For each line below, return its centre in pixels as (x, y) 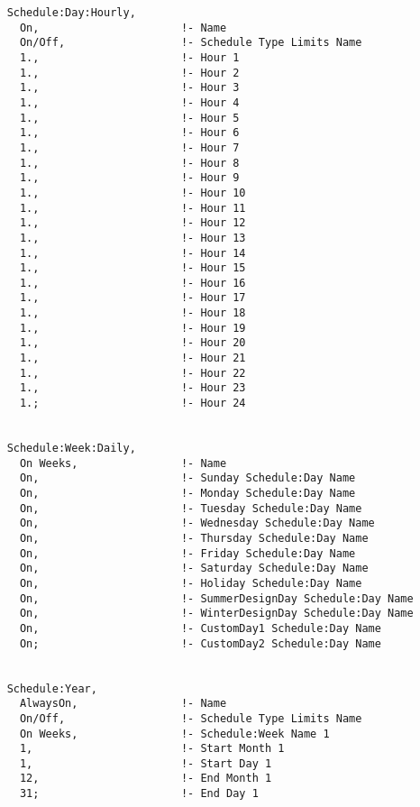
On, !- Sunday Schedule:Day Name (187, 478)
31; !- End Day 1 (139, 794)
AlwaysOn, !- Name (123, 704)
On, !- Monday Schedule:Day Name (187, 493)
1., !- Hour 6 (129, 133)
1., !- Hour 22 (132, 373)
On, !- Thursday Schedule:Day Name (194, 538)
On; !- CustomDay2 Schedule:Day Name (200, 643)
